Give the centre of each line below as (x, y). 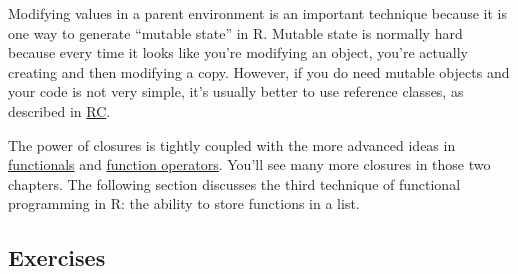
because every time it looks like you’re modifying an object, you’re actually (238, 52)
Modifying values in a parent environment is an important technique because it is (257, 13)
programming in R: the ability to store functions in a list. (184, 203)
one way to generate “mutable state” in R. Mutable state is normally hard (235, 32)
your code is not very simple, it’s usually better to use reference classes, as (236, 91)
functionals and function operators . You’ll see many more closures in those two (249, 164)
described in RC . (59, 110)
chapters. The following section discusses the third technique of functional (234, 183)
